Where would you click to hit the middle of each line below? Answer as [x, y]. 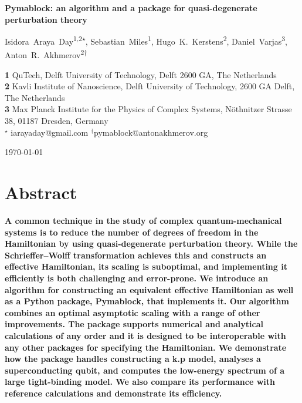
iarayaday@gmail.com [50, 132]
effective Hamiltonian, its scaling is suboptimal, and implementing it [146, 266]
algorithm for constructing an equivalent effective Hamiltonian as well [149, 289]
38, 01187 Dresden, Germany [57, 121]
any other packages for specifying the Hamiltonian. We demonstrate [146, 347]
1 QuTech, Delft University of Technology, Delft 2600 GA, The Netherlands [141, 74]
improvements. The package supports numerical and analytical [134, 324]
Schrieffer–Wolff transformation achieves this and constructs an [136, 255]
